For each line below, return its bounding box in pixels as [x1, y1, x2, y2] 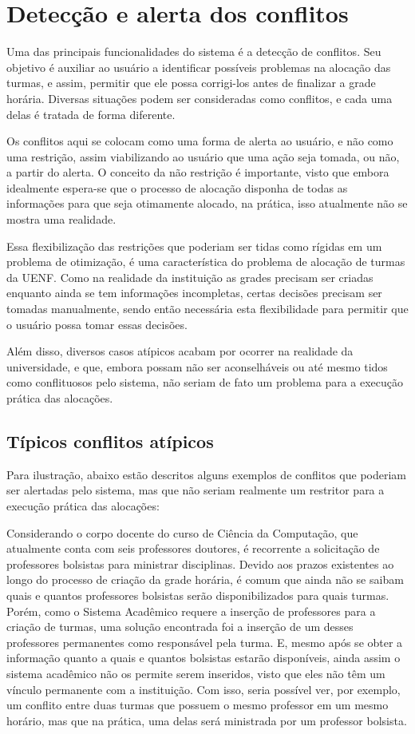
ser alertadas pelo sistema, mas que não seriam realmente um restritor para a [6, 482, 385, 498]
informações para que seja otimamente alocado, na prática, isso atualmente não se [6, 195, 408, 212]
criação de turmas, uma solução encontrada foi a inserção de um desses [6, 618, 354, 635]
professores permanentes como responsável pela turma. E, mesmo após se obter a [6, 633, 403, 650]
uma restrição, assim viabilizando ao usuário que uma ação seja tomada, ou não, [6, 148, 400, 165]
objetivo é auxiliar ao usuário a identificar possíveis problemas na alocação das [6, 58, 391, 75]
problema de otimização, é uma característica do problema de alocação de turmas [6, 253, 405, 270]
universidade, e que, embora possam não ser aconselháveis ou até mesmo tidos [6, 358, 388, 375]
